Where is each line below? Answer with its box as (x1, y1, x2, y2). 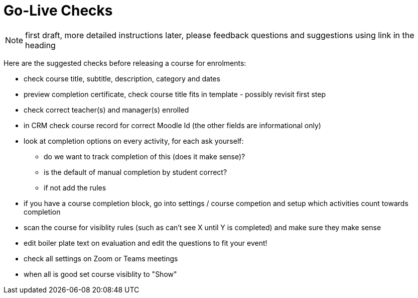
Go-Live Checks (4, 2, 113, 19)
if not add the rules (44, 183, 106, 192)
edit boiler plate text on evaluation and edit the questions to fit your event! (24, 238, 267, 247)
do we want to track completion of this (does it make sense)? (44, 152, 245, 161)
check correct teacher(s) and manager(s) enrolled (24, 105, 189, 114)
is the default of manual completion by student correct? (44, 167, 227, 176)
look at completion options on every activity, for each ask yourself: (24, 136, 244, 145)
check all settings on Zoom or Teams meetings (24, 254, 178, 263)
